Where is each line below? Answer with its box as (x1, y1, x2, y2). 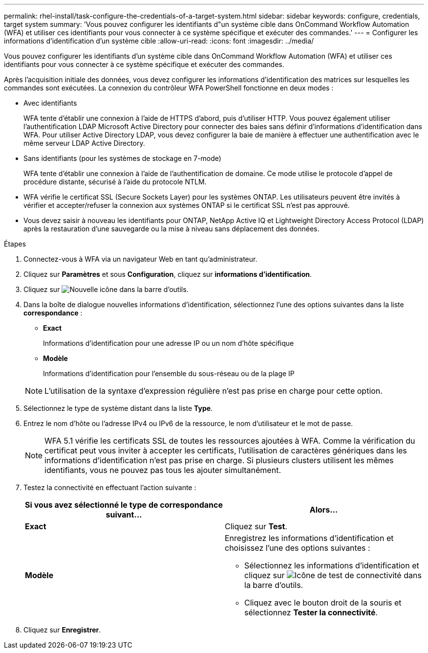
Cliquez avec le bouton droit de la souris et (244, 598, 402, 608)
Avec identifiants (23, 99, 77, 107)
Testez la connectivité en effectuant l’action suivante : (23, 483, 196, 492)
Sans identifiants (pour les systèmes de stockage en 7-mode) (23, 154, 221, 162)
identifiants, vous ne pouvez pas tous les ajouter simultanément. (44, 465, 281, 475)
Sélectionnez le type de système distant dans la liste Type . (23, 404, 213, 412)
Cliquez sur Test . (225, 521, 287, 531)
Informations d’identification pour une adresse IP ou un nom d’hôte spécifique (43, 339, 294, 347)
